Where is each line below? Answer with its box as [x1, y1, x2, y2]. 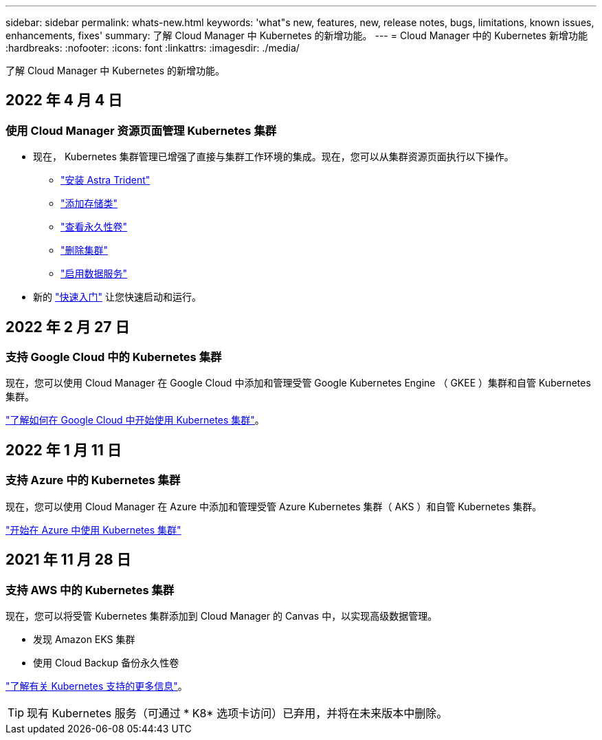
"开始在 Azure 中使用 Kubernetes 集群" [5, 523, 181, 536]
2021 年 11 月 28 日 [5, 551, 131, 569]
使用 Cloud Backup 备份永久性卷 [33, 656, 179, 668]
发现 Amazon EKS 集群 [33, 633, 135, 645]
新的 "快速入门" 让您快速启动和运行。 [33, 291, 201, 303]
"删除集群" [60, 244, 109, 257]
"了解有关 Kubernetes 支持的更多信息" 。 [5, 679, 188, 692]
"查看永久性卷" [60, 221, 128, 233]
